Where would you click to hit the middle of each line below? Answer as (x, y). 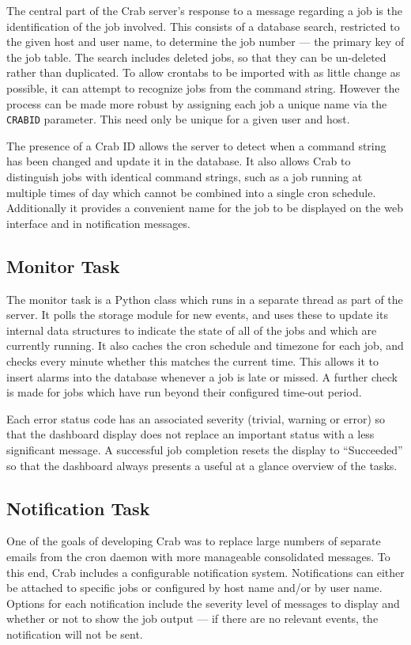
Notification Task (78, 508)
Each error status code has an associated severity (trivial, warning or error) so (196, 418)
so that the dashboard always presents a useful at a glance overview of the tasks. (202, 465)
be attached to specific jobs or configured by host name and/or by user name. (194, 588)
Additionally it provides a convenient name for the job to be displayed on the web (205, 208)
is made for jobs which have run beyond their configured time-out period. (184, 392)
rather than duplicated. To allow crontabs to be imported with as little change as (204, 72)
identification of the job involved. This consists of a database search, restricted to (203, 26)
